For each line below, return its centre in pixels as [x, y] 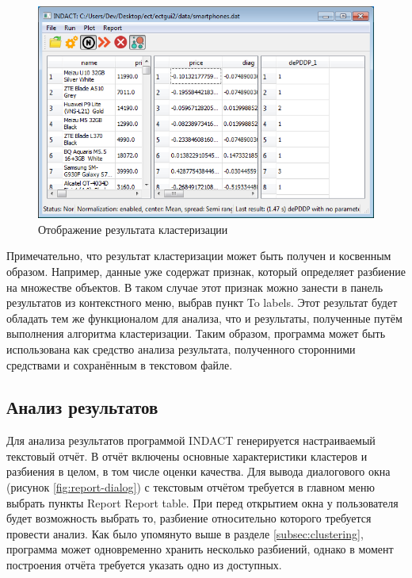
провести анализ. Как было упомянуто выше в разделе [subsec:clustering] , [185, 533]
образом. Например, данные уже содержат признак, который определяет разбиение [206, 271]
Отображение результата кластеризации [133, 229]
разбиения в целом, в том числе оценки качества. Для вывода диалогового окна [198, 471]
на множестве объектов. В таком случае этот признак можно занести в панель [195, 287]
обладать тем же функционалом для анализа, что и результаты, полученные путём [204, 318]
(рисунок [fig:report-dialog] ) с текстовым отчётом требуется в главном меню [191, 487]
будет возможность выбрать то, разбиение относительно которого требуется [189, 518]
